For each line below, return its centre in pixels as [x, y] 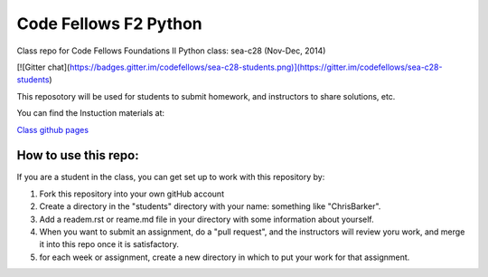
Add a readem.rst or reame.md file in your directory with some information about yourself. [206, 219]
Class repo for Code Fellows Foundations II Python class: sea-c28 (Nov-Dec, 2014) [171, 51]
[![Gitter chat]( [43, 67]
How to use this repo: [78, 155]
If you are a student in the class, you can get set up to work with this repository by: [171, 177]
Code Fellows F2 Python [109, 24]
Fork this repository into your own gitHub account [132, 194]
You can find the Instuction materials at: [90, 113]
